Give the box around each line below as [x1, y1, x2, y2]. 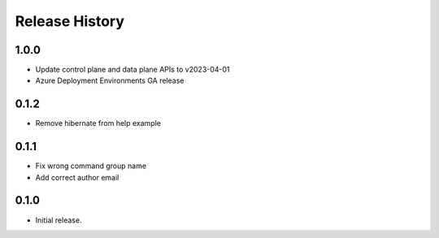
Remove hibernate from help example [35, 119, 162, 128]
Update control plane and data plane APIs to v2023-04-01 [35, 65, 231, 75]
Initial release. [35, 215, 82, 225]
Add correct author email [35, 172, 120, 182]
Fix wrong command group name [35, 161, 146, 171]
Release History [15, 12, 125, 30]
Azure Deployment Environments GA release [35, 76, 185, 85]
